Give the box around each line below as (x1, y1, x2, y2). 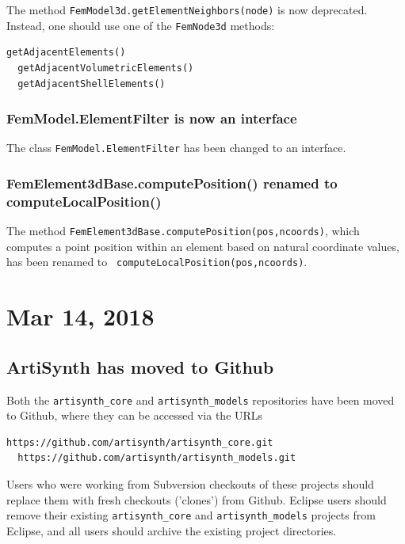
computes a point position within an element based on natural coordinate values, (6, 238, 399, 254)
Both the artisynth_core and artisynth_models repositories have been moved (6, 391, 395, 408)
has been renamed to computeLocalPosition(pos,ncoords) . (6, 253, 308, 270)
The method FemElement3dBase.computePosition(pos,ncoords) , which (6, 223, 360, 239)
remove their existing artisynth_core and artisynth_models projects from (6, 507, 376, 523)
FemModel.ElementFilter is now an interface (6, 108, 297, 128)
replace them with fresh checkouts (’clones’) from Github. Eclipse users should (6, 491, 387, 508)
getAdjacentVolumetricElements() (17, 62, 194, 74)
